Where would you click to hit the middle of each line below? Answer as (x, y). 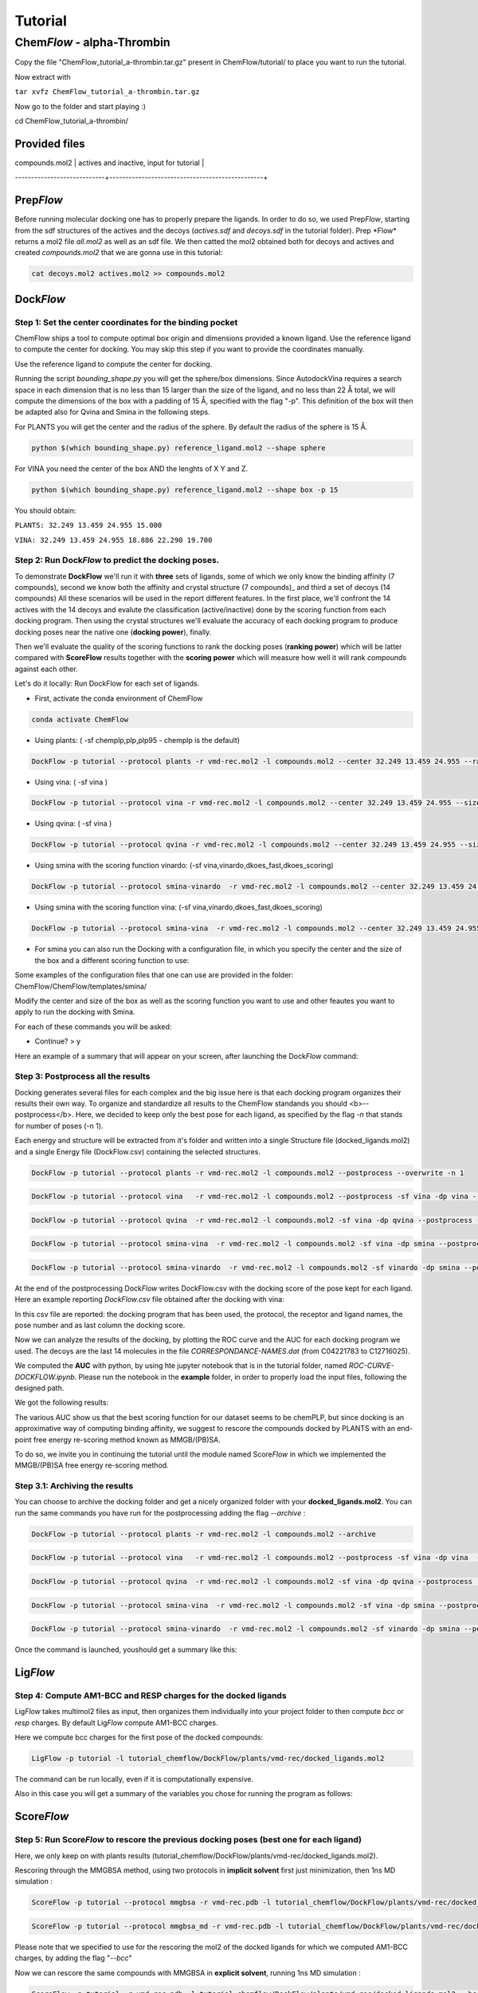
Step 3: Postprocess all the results (82, 1076)
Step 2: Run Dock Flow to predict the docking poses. (117, 560)
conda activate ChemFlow (80, 719)
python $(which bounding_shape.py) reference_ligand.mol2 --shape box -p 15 (185, 489)
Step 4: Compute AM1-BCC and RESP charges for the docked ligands (151, 1696)
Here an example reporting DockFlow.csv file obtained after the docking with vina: (149, 1299)
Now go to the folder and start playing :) (80, 106)
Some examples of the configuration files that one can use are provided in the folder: (154, 975)
